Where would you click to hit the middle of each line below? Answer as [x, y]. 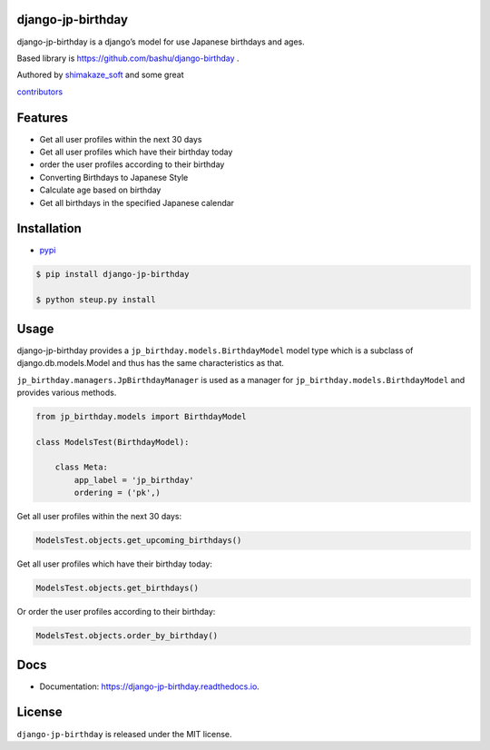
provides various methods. [67, 392]
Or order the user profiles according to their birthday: [116, 612]
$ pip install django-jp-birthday [113, 274]
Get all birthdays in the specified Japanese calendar [137, 202]
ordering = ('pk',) [117, 493]
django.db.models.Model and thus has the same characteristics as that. [151, 363]
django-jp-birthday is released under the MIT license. [124, 734]
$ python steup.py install [96, 300]
